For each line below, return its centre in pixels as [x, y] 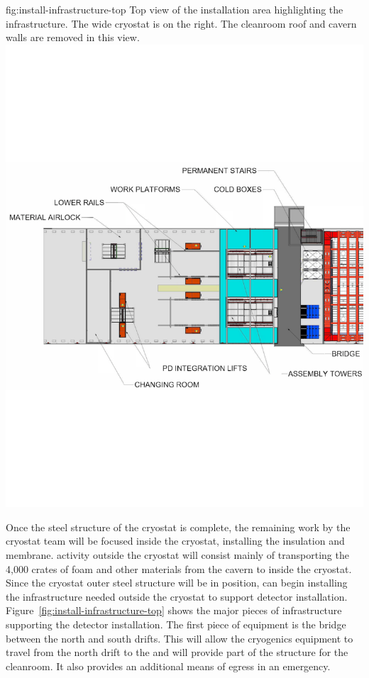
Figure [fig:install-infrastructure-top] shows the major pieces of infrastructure [174, 610]
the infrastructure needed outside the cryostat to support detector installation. [177, 596]
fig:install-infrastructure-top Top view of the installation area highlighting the [175, 9]
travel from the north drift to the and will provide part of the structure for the [177, 652]
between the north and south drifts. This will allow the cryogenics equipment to [180, 638]
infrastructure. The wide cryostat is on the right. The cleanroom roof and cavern [181, 23]
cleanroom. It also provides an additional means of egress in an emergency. [168, 666]
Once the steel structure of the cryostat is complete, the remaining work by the [178, 527]
